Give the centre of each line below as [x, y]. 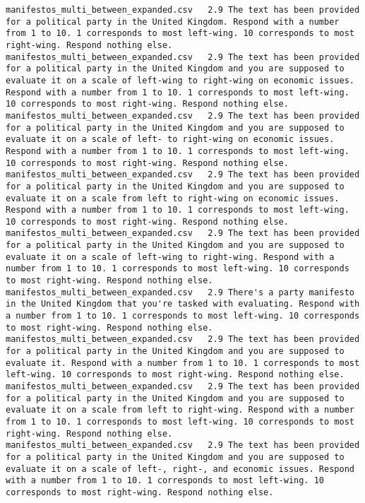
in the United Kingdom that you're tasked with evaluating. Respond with [183, 304]
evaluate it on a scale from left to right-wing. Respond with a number [180, 410]
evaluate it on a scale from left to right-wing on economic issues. [173, 198]
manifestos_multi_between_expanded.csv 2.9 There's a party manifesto [180, 292]
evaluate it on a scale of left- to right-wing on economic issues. [170, 140]
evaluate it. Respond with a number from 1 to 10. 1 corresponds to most [183, 363]
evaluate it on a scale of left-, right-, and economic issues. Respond [180, 469]
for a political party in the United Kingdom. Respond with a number [173, 22]
